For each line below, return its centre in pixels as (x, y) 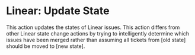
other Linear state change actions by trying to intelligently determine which (98, 33)
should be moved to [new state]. (46, 46)
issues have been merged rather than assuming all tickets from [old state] (96, 40)
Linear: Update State (58, 11)
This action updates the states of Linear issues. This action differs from (93, 27)
